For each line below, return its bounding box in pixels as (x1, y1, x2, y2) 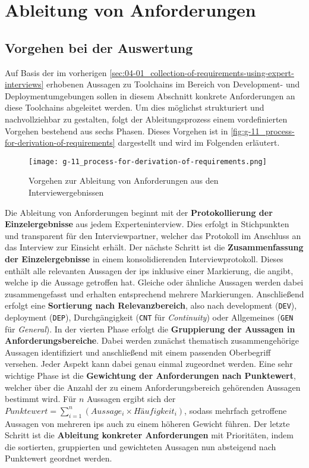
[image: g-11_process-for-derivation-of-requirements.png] (29, 157, 267, 166)
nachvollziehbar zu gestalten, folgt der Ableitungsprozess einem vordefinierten (5, 112, 288, 125)
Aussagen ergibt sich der (86, 392, 176, 405)
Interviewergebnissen (29, 186, 104, 198)
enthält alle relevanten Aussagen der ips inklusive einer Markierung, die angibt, (5, 264, 294, 277)
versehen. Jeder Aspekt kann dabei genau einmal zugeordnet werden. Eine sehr (5, 357, 293, 370)
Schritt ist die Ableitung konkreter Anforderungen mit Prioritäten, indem (5, 429, 294, 441)
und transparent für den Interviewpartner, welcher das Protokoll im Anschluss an (5, 229, 301, 241)
